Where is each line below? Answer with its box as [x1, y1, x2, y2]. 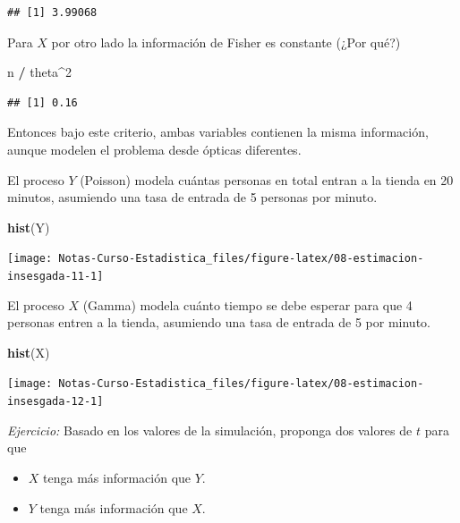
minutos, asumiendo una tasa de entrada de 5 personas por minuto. [7, 188, 378, 207]
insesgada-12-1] [7, 395, 104, 409]
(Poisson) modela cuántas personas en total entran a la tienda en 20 [80, 170, 454, 189]
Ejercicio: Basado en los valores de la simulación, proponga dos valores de [7, 420, 413, 439]
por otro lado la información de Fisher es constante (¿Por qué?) [51, 32, 401, 51]
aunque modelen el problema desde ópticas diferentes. [7, 139, 302, 158]
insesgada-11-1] [7, 270, 104, 283]
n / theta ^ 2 [7, 63, 72, 81]
